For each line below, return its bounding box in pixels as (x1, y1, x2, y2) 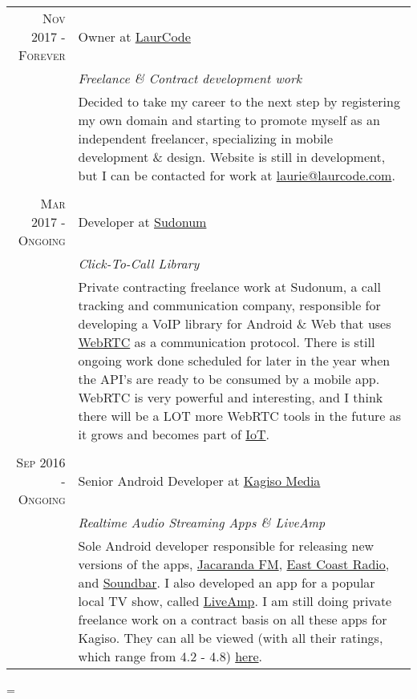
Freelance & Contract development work (78, 69, 302, 87)
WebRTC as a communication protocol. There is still (78, 333, 375, 351)
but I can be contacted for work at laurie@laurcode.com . (78, 166, 395, 184)
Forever (18, 46, 66, 64)
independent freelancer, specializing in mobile (78, 129, 334, 147)
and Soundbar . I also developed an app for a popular (78, 573, 375, 592)
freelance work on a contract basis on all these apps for (78, 610, 387, 628)
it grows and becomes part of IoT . (78, 425, 270, 443)
